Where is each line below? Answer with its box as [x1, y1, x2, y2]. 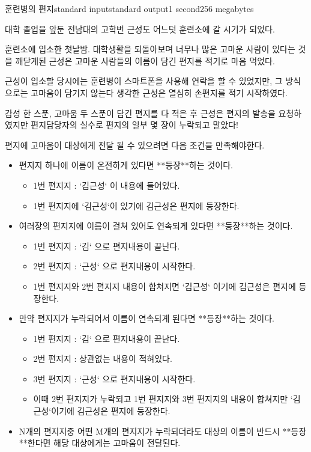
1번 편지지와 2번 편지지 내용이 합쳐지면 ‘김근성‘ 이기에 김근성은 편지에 [33, 279, 296, 292]
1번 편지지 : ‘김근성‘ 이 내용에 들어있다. [33, 179, 180, 191]
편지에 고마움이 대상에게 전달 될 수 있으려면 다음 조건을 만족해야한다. [5, 138, 265, 151]
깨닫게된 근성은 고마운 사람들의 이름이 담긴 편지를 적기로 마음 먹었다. [15, 54, 275, 67]
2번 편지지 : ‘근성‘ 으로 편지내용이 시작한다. [33, 260, 196, 272]
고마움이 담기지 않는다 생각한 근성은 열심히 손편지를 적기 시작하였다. [31, 86, 288, 99]
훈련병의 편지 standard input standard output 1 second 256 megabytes [5, 2, 254, 14]
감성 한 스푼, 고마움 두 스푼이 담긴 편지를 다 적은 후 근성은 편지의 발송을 [5, 106, 276, 119]
